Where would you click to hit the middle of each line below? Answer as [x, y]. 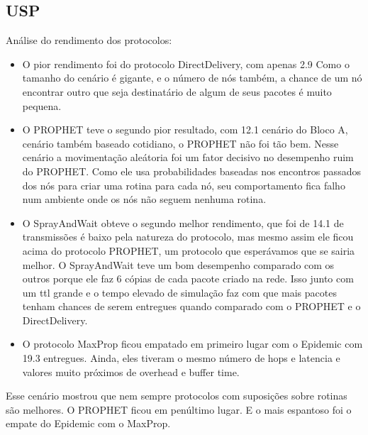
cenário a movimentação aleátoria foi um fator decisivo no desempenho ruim [188, 157]
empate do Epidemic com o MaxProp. [88, 423]
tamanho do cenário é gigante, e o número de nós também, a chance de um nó [192, 78]
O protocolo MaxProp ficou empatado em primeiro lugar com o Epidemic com [193, 344]
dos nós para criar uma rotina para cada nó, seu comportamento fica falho [184, 185]
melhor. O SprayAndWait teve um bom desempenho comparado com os [178, 264]
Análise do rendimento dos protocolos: [89, 40]
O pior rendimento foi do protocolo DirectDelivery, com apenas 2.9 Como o [186, 64]
